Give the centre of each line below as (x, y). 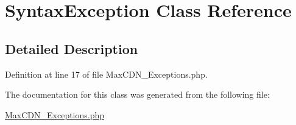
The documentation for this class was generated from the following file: (137, 94)
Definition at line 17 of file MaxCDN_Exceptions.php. (106, 74)
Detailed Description (72, 48)
